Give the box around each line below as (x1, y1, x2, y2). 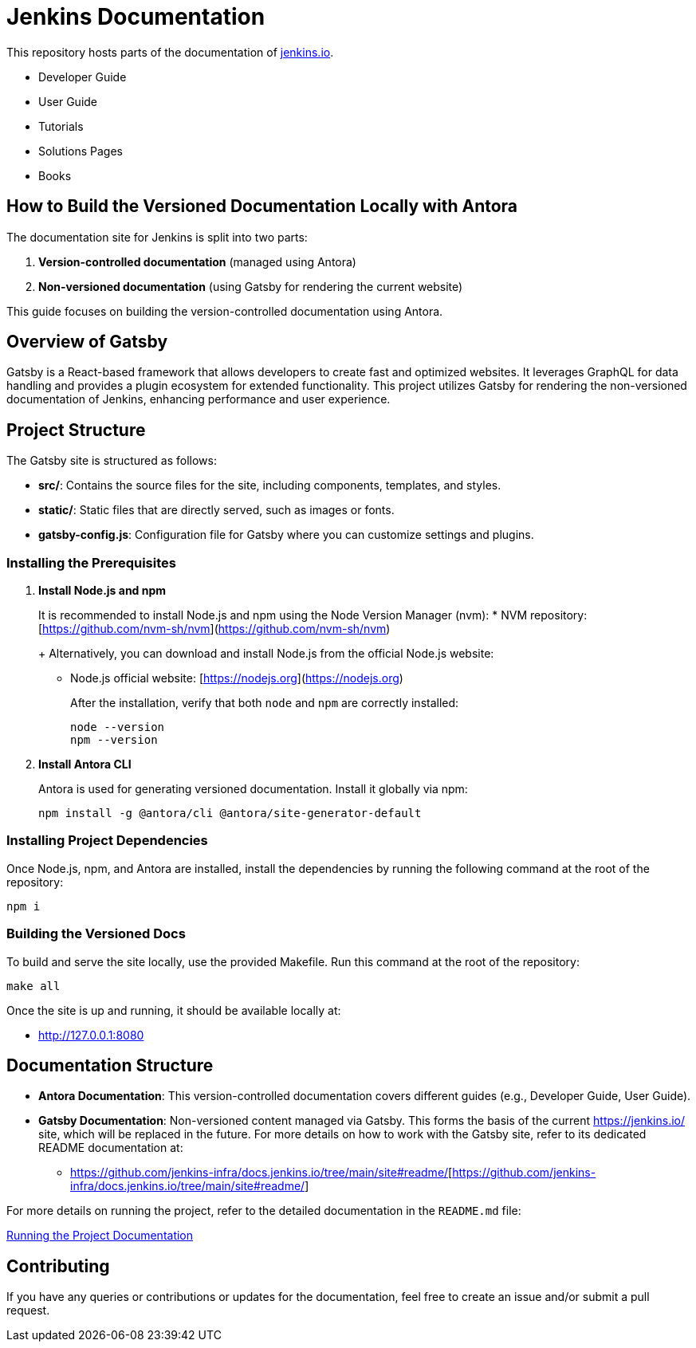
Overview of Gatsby (6, 332, 168, 352)
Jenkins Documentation (6, 3, 265, 30)
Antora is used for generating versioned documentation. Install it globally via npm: (38, 782, 468, 796)
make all (6, 979, 61, 992)
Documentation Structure (6, 1055, 214, 1075)
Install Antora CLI (38, 757, 132, 772)
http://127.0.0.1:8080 (38, 1028, 144, 1042)
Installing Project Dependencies (6, 832, 208, 849)
